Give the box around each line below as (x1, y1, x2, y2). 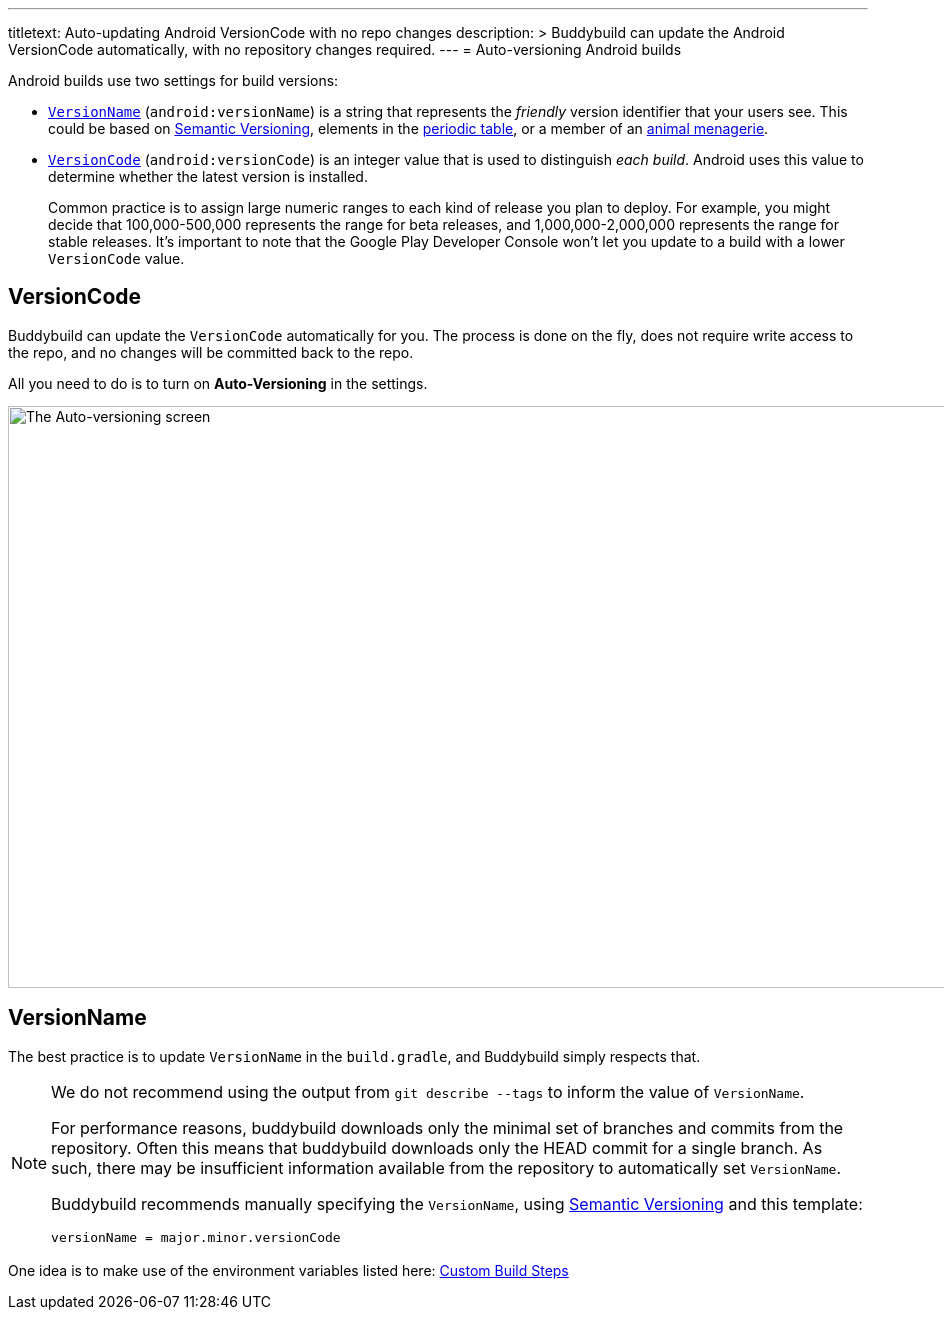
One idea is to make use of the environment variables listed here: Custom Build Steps (8, 1261, 569, 1279)
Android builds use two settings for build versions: (8, 72, 339, 89)
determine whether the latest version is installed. (48, 168, 368, 185)
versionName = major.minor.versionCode (51, 1229, 341, 1245)
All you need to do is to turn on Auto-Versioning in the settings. (8, 374, 428, 392)
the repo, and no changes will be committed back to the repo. (8, 343, 414, 361)
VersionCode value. (48, 250, 185, 267)
